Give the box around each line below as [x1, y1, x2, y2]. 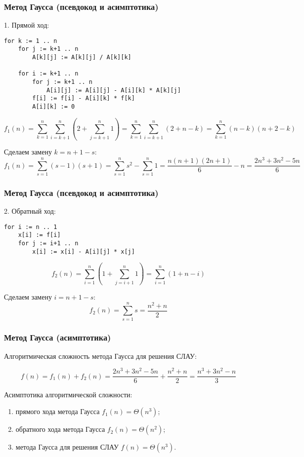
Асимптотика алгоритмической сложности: [4, 389, 132, 400]
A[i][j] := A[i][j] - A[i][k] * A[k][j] [46, 86, 181, 94]
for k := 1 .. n [4, 37, 57, 44]
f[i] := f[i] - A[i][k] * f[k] [32, 95, 135, 102]
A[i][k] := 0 [32, 103, 75, 111]
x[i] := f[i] [18, 231, 61, 239]
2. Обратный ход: [4, 206, 56, 216]
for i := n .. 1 [4, 223, 57, 230]
